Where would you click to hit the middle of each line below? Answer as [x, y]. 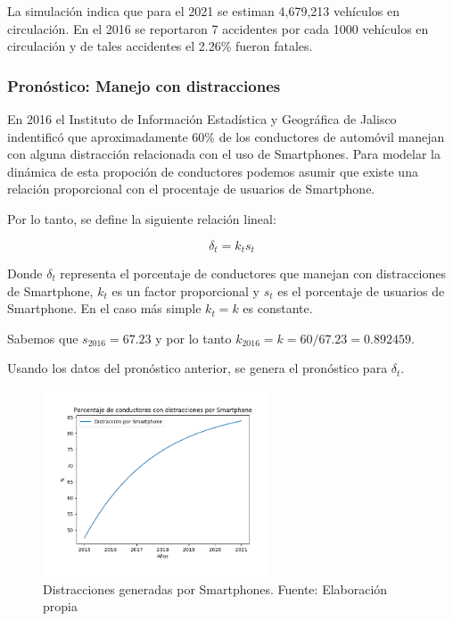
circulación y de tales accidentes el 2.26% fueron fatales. [160, 46]
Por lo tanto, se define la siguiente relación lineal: [142, 218]
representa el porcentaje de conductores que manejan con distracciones [253, 273]
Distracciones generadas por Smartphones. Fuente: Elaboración [215, 588]
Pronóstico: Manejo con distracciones [144, 85]
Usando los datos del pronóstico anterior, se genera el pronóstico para [198, 368]
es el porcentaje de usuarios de [361, 290]
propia [60, 606]
